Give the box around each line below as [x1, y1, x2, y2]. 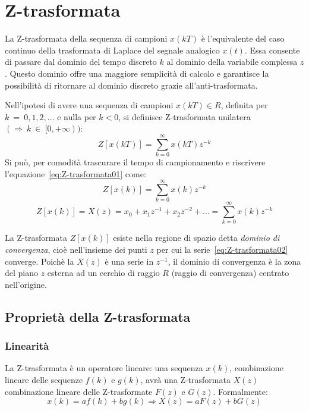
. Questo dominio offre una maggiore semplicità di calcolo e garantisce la [5, 67, 269, 79]
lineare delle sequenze [5, 374, 83, 385]
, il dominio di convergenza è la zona [168, 255, 301, 267]
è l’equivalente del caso [201, 32, 285, 45]
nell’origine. [5, 278, 47, 290]
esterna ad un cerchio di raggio [47, 266, 160, 279]
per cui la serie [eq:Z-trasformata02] [156, 243, 288, 256]
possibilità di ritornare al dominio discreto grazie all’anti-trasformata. [5, 79, 258, 91]
